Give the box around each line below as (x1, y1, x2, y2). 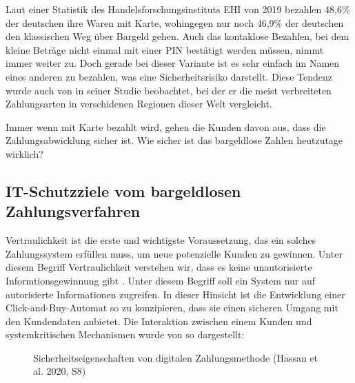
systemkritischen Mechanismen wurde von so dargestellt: (6, 327, 245, 342)
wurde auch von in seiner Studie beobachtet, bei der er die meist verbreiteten (6, 83, 332, 97)
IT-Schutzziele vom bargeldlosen (6, 180, 241, 201)
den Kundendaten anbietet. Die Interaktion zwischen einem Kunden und (6, 313, 312, 328)
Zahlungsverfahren (6, 200, 141, 222)
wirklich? (6, 146, 43, 161)
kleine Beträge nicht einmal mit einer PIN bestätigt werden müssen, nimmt (6, 42, 324, 56)
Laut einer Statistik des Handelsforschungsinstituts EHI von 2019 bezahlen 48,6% (6, 2, 350, 16)
